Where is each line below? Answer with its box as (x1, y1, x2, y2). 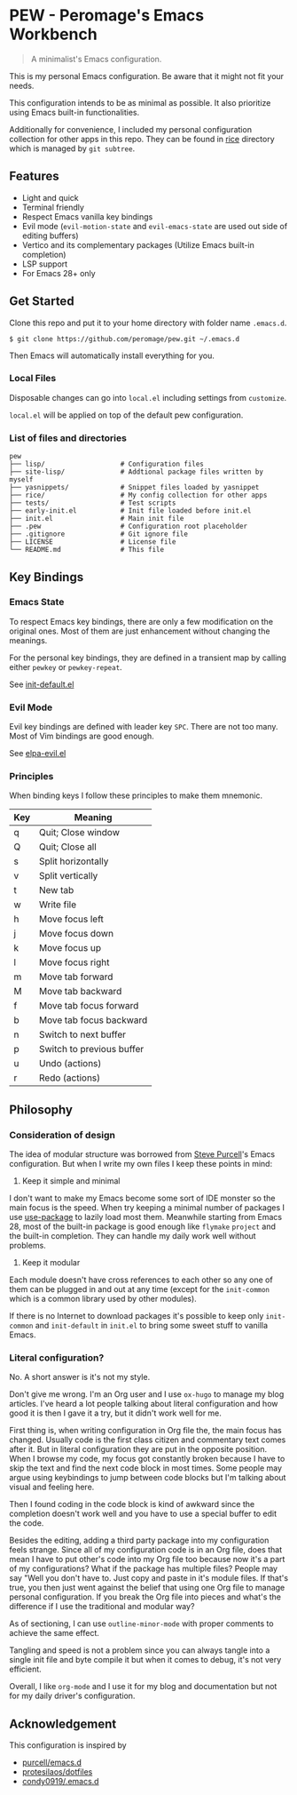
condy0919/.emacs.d (21, 1776, 99, 1787)
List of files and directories (9, 432, 127, 444)
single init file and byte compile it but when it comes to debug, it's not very (9, 1655, 282, 1665)
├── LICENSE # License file (9, 538, 176, 546)
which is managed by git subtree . (9, 143, 136, 154)
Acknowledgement (9, 1716, 117, 1731)
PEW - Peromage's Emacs (9, 5, 205, 26)
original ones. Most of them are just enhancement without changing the (9, 626, 270, 636)
